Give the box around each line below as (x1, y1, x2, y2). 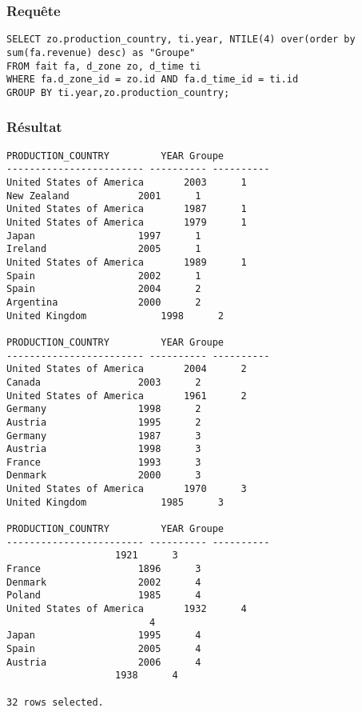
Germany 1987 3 (6, 430, 201, 442)
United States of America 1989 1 (6, 256, 247, 268)
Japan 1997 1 (6, 230, 201, 242)
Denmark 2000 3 (6, 470, 201, 482)
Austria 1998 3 (6, 443, 201, 455)
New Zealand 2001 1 (6, 190, 201, 202)
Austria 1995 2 (6, 416, 201, 428)
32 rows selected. (6, 696, 104, 708)
